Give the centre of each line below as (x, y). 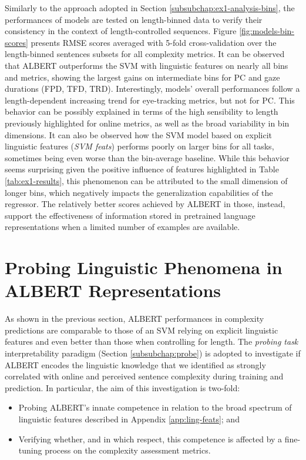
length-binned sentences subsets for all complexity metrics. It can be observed (145, 54)
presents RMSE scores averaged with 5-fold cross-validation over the (154, 42)
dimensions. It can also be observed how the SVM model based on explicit (139, 134)
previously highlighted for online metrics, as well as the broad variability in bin (147, 123)
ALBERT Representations (113, 290)
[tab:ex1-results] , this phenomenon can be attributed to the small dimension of (146, 180)
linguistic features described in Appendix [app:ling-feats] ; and (129, 419)
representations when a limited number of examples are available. (122, 227)
